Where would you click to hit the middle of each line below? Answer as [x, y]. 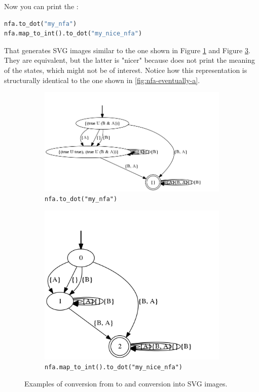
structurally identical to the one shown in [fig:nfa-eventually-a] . [102, 80]
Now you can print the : [41, 6]
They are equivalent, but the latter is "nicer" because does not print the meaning [130, 60]
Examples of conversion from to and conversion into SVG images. [126, 384]
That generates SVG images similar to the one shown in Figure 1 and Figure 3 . [127, 50]
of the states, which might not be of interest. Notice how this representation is [126, 70]
